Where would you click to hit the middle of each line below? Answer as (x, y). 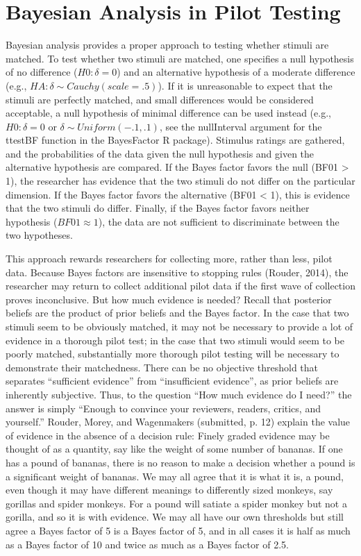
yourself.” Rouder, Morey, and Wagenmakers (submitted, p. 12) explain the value (178, 422)
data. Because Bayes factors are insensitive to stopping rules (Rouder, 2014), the (177, 272)
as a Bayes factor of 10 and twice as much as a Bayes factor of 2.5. (147, 544)
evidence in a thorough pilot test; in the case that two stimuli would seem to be (175, 340)
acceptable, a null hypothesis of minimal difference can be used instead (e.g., (168, 113)
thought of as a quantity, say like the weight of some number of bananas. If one (174, 449)
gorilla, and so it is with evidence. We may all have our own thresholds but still (175, 517)
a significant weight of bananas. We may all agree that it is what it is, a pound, (175, 476)
